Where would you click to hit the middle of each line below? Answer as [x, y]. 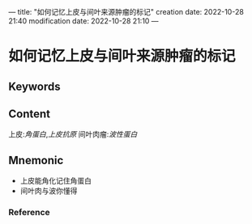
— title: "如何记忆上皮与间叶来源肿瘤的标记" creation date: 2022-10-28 [126, 12]
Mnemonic [36, 160]
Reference [29, 213]
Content [30, 114]
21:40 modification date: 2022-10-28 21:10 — [84, 21]
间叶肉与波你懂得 [49, 191]
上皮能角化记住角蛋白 [56, 181]
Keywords [34, 86]
